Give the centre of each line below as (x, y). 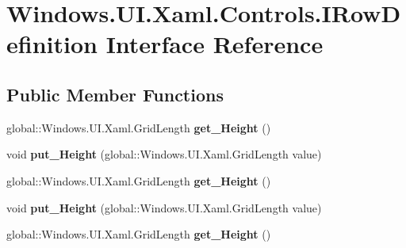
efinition (52, 44)
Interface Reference (214, 44)
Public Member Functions (115, 94)
